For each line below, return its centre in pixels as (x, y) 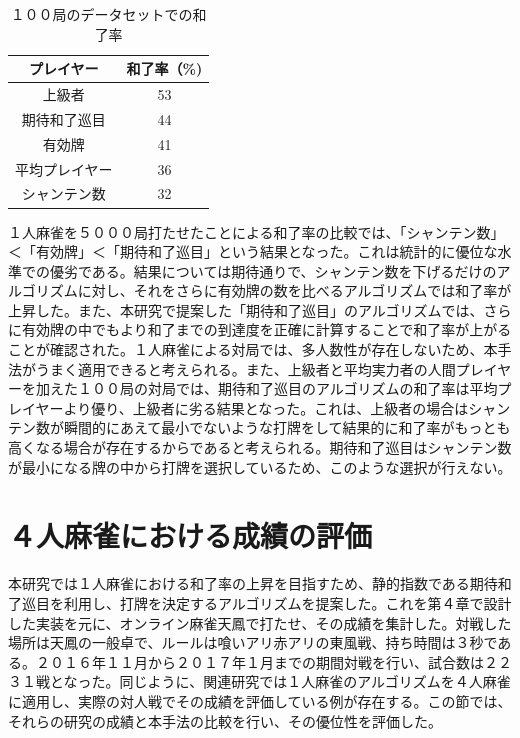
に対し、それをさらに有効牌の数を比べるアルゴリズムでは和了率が (294, 290)
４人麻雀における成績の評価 (190, 535)
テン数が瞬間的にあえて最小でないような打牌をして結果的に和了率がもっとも (259, 427)
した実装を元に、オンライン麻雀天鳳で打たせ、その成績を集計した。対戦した (260, 622)
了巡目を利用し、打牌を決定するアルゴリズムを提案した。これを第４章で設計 (260, 602)
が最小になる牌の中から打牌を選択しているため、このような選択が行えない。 (260, 466)
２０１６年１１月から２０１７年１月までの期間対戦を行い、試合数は (259, 661)
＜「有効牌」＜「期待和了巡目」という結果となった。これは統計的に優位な (253, 251)
